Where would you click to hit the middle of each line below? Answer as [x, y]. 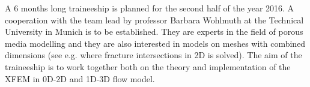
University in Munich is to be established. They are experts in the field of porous [154, 31]
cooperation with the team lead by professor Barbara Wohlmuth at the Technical [154, 19]
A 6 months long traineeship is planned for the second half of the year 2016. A [150, 8]
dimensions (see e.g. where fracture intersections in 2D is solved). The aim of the [153, 55]
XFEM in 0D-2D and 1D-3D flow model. [80, 78]
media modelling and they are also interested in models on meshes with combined [155, 43]
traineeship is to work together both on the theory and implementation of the [148, 66]
